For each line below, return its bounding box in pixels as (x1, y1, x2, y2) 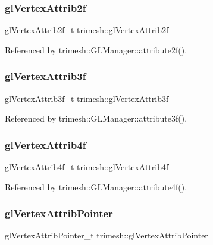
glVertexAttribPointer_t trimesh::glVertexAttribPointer (5, 229, 208, 241)
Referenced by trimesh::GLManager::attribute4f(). (5, 180, 187, 193)
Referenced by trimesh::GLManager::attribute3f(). (5, 112, 187, 125)
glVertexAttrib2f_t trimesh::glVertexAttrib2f (5, 24, 169, 36)
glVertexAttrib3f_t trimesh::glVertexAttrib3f (5, 92, 169, 104)
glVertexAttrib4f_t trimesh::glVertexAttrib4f (5, 161, 169, 173)
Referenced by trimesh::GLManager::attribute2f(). (5, 43, 187, 56)
